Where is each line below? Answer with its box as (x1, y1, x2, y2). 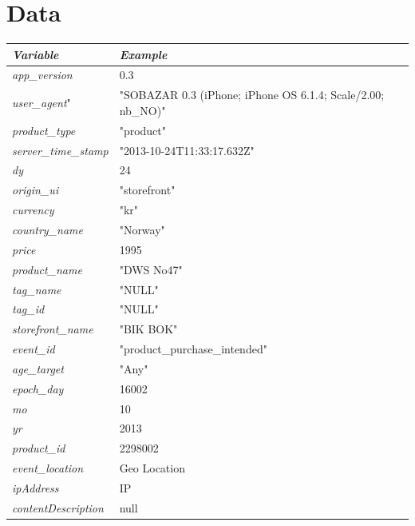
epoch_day (12, 380, 64, 396)
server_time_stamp (12, 141, 109, 158)
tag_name (12, 281, 61, 297)
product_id (12, 440, 65, 456)
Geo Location (119, 460, 185, 476)
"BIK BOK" (119, 321, 178, 337)
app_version (12, 66, 73, 83)
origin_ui (12, 181, 59, 198)
